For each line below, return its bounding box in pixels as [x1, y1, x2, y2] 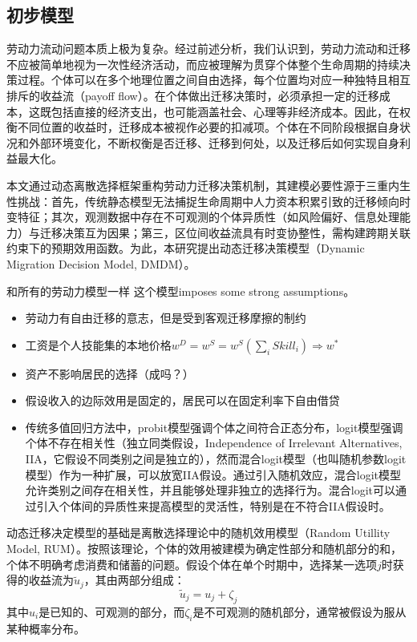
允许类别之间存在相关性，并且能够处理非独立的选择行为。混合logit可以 [25, 482, 396, 499]
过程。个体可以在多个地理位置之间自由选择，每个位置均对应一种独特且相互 [17, 71, 411, 88]
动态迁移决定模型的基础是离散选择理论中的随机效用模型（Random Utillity [6, 524, 391, 541]
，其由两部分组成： [83, 571, 185, 588]
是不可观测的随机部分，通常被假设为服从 [192, 603, 407, 620]
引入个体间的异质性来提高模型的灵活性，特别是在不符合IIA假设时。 [36, 497, 391, 514]
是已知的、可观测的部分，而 [38, 603, 185, 620]
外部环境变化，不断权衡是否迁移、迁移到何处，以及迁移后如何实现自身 [28, 134, 399, 151]
